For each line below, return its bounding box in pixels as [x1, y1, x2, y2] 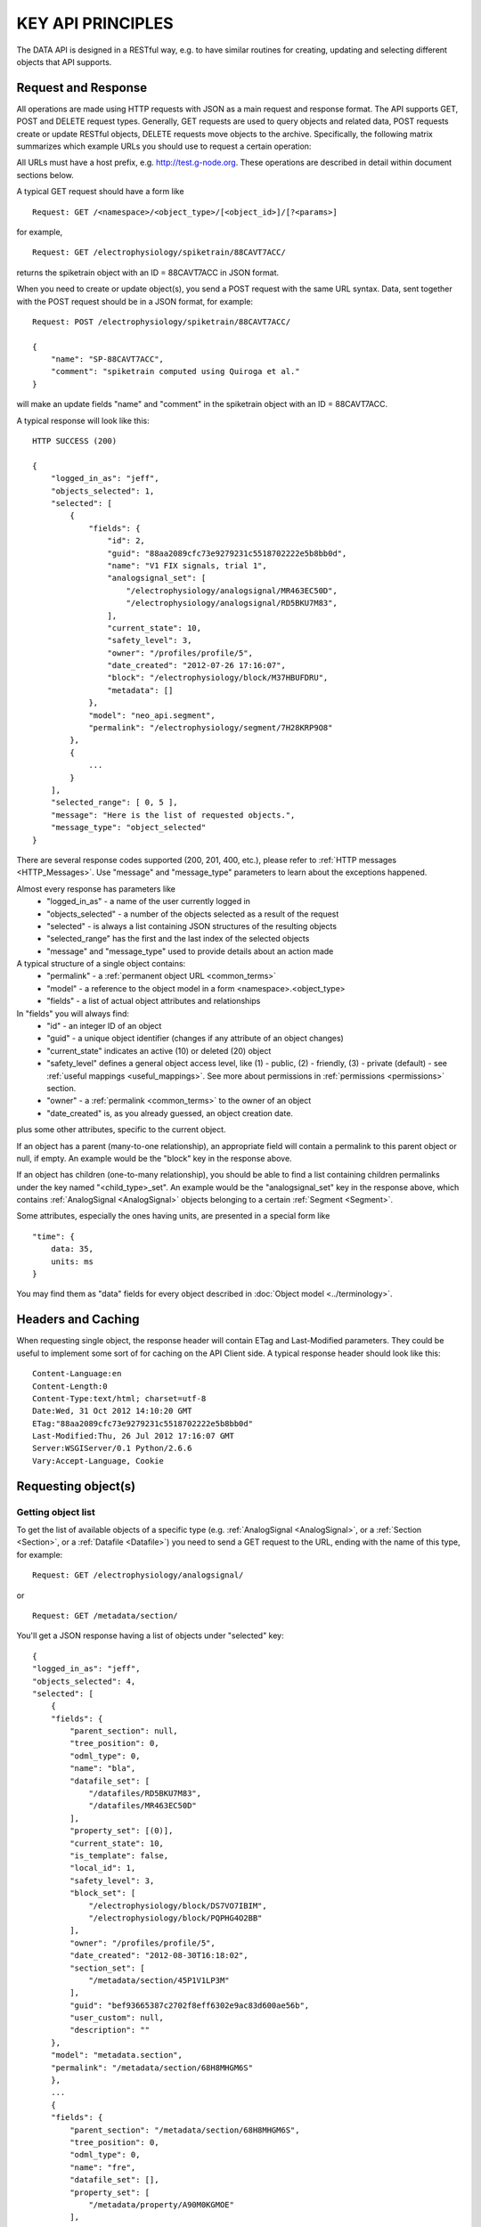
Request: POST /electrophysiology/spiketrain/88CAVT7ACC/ [32, 316, 291, 327]
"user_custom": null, [69, 2013, 165, 2023]
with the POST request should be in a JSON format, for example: [16, 296, 254, 306]
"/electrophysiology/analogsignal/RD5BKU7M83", [126, 598, 338, 608]
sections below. [16, 169, 75, 180]
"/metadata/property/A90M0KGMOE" [88, 2199, 235, 2209]
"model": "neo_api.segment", [88, 710, 216, 721]
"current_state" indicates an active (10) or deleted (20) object [46, 1045, 272, 1056]
